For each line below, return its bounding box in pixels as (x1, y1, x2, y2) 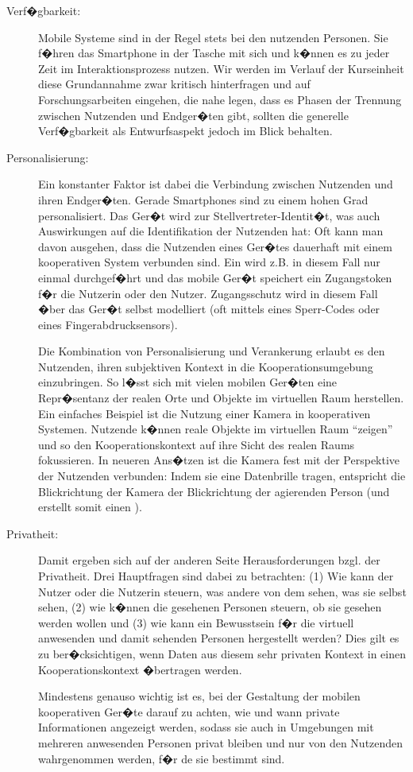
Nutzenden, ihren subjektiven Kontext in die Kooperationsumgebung (38, 358, 373, 374)
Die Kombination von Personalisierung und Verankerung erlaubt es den (38, 343, 385, 359)
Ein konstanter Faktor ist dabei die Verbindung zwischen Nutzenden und (38, 176, 393, 192)
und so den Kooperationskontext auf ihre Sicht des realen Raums (38, 436, 355, 452)
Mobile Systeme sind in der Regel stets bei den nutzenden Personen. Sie (38, 29, 388, 45)
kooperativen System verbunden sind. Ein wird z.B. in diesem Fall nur (38, 254, 380, 270)
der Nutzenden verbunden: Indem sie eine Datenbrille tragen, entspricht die (38, 467, 406, 484)
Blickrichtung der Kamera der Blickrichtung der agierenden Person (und (38, 483, 390, 499)
